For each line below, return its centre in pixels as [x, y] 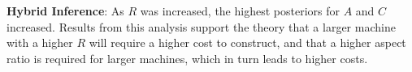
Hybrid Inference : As [65, 11]
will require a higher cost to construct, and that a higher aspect [247, 42]
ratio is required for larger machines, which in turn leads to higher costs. [187, 58]
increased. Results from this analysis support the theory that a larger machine [201, 26]
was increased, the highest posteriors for [240, 11]
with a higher [40, 42]
